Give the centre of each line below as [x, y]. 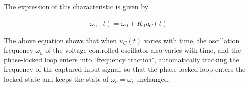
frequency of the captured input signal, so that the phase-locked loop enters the [125, 69]
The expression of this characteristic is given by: [77, 6]
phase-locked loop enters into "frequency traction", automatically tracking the [122, 59]
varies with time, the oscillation [192, 40]
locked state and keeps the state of [56, 79]
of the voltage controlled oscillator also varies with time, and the [143, 50]
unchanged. [153, 79]
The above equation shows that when [61, 40]
